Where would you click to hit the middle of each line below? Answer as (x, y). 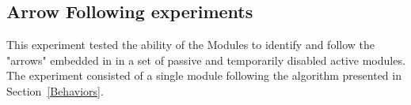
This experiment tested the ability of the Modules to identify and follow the (191, 45)
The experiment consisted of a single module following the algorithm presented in (204, 75)
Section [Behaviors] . (55, 90)
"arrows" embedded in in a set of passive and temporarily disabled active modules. (206, 60)
